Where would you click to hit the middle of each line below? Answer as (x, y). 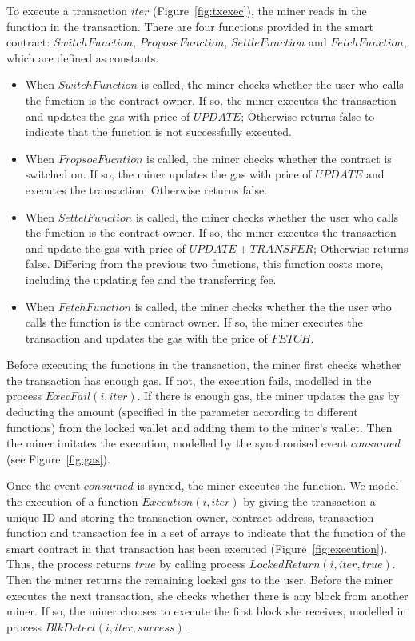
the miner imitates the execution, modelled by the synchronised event (177, 443)
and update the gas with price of (105, 248)
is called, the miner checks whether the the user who (263, 306)
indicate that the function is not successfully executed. (158, 132)
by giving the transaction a (309, 501)
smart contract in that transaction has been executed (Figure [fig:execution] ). (197, 548)
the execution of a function (72, 501)
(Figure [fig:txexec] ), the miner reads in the (260, 10)
